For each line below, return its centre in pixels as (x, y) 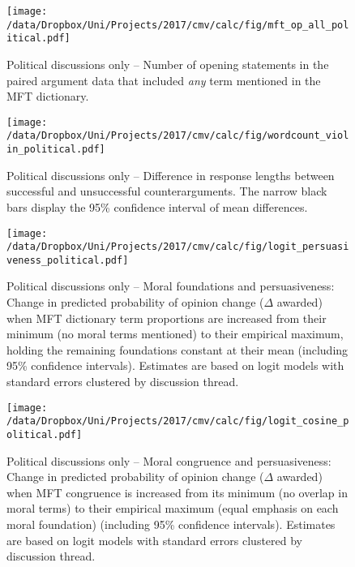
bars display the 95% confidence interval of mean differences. (157, 206)
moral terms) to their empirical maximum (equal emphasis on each (173, 508)
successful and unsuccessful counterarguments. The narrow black (167, 191)
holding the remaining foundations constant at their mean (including (177, 349)
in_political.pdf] (56, 150)
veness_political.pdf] (68, 260)
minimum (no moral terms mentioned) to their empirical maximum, (175, 334)
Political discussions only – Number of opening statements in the (168, 64)
